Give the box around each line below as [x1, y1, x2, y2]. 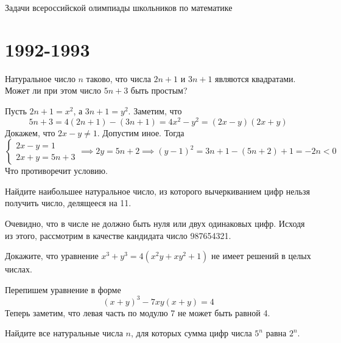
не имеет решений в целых [211, 249, 311, 262]
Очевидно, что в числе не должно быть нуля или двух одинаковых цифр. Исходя [5, 217, 305, 229]
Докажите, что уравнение [5, 249, 99, 262]
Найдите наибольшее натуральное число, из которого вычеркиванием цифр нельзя [5, 184, 310, 197]
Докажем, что [5, 126, 55, 139]
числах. [5, 263, 32, 275]
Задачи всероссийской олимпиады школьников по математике [5, 1, 233, 13]
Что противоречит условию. [5, 164, 108, 177]
